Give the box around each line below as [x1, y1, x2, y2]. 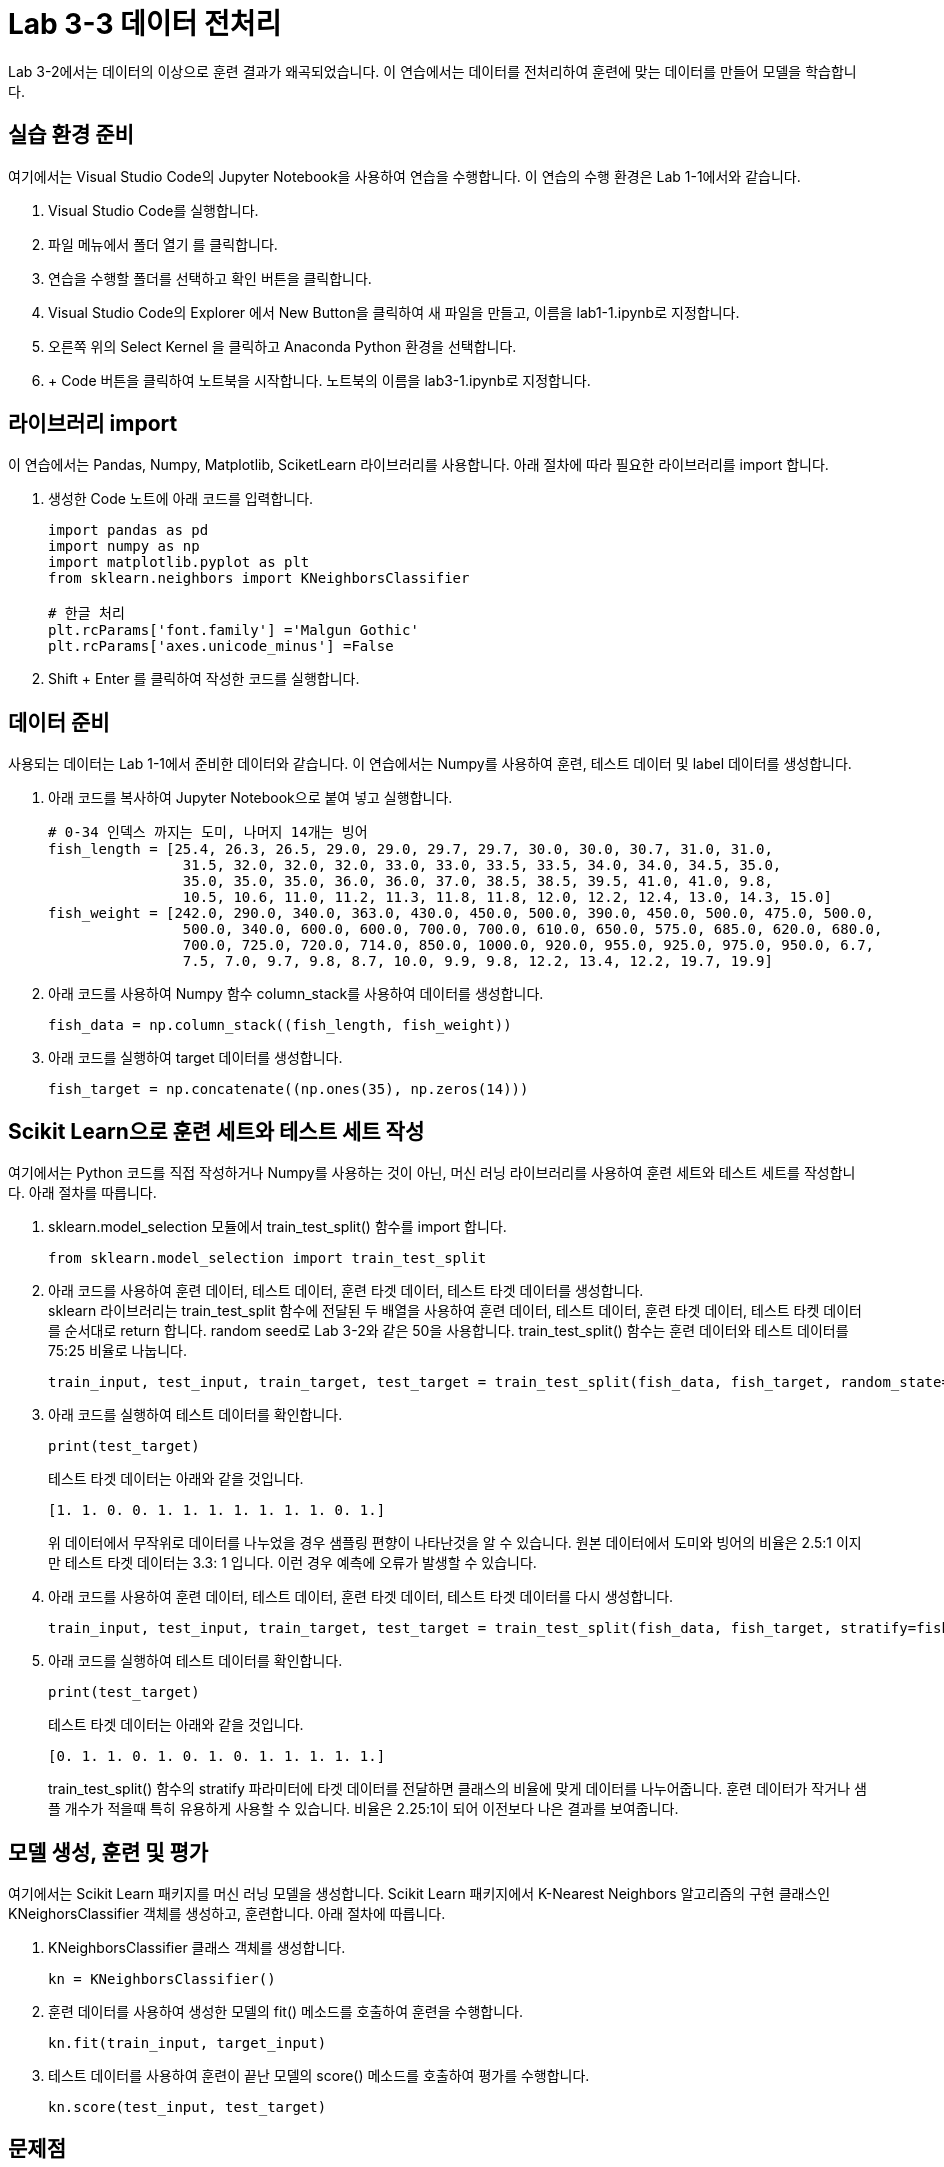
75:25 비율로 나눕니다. [48, 1342, 188, 1360]
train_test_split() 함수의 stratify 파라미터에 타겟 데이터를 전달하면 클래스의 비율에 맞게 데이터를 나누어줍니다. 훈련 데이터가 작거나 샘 [48, 1780, 867, 1798]
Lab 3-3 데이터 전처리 [8, 7, 282, 41]
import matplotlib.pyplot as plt [48, 554, 310, 571]
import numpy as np [48, 538, 200, 555]
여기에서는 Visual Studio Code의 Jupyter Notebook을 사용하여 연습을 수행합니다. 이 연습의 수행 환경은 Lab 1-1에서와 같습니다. [8, 167, 801, 185]
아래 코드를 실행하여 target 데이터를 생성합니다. [48, 1049, 343, 1067]
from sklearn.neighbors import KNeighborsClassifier [48, 570, 470, 587]
